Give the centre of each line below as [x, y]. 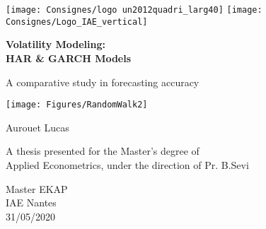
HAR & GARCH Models [69, 58]
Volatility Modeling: [56, 44]
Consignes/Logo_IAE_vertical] [77, 22]
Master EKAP [37, 188]
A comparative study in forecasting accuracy [103, 82]
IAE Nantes [31, 202]
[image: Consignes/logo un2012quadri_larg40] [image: [134, 10]
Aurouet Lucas [37, 127]
